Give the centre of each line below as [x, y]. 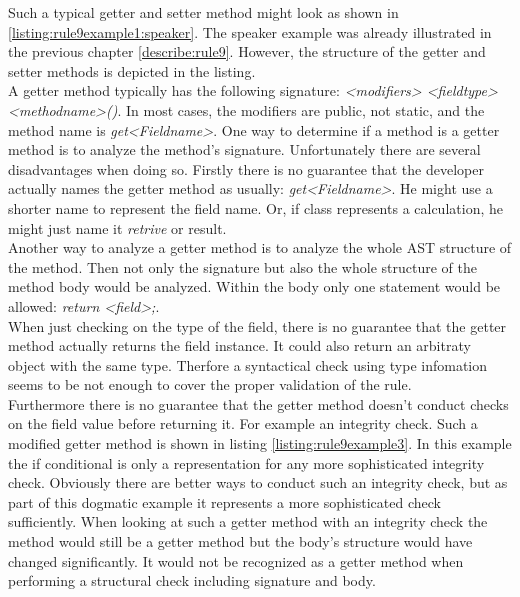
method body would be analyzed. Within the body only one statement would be [254, 286]
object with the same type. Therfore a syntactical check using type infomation [248, 364]
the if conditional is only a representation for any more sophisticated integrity [246, 462]
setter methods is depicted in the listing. [132, 70]
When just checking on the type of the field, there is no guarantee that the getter [257, 325]
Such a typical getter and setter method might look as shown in [203, 12]
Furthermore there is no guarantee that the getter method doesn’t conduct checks [258, 403]
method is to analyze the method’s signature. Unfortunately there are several [244, 149]
